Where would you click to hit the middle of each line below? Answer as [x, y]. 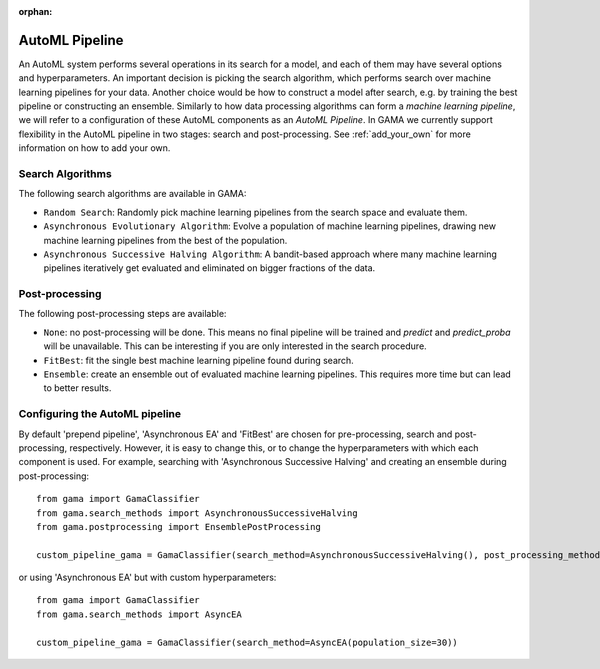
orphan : [35, 11]
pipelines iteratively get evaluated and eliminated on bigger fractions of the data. [209, 268]
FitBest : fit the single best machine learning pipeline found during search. [198, 360]
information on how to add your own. [94, 148]
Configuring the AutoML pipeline [100, 414]
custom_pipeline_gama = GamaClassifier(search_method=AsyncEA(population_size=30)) [247, 642]
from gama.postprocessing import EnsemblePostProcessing [179, 526]
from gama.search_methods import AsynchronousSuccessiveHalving [197, 513]
